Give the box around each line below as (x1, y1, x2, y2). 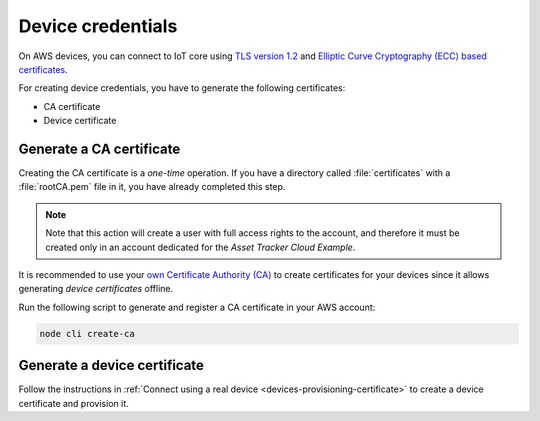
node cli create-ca (39, 328, 135, 339)
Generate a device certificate (18, 357, 205, 374)
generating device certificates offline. (18, 283, 174, 295)
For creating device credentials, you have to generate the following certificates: (18, 82, 346, 94)
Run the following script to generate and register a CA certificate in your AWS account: (18, 301, 376, 313)
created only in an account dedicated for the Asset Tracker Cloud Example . (45, 241, 356, 253)
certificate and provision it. (18, 397, 129, 409)
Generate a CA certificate (18, 140, 181, 157)
